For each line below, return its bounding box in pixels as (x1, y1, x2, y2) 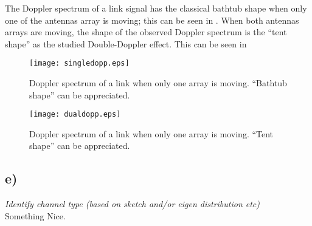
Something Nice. (5, 209, 66, 222)
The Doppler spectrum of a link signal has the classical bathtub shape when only (5, 2, 307, 14)
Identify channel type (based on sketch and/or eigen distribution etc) (5, 197, 260, 210)
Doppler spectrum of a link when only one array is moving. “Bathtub (29, 77, 287, 89)
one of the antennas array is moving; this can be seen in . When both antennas (5, 13, 299, 26)
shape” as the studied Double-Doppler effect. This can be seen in (5, 37, 247, 50)
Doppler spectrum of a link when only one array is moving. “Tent (29, 127, 274, 140)
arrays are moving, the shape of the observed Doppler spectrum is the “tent (5, 26, 287, 38)
